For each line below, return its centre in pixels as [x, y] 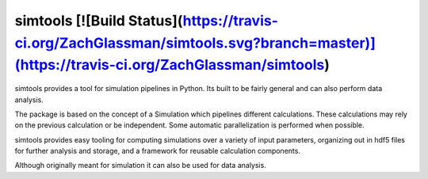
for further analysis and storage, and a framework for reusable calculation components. [158, 151]
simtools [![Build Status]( [99, 21]
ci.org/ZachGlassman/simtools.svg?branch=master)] [195, 43]
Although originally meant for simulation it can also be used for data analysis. [141, 166]
